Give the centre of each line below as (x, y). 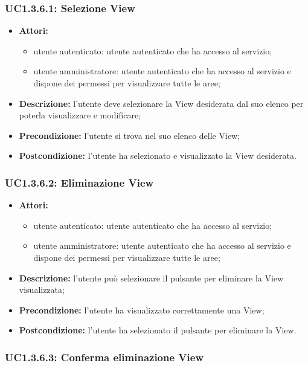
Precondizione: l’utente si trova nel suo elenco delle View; (130, 135)
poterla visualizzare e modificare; (80, 115)
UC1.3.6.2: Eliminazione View (79, 182)
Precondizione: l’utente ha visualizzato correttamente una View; (142, 310)
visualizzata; (42, 290)
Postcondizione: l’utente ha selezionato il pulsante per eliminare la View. (158, 330)
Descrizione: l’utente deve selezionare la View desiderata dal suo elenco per (161, 103)
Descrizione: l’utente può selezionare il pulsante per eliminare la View (151, 278)
